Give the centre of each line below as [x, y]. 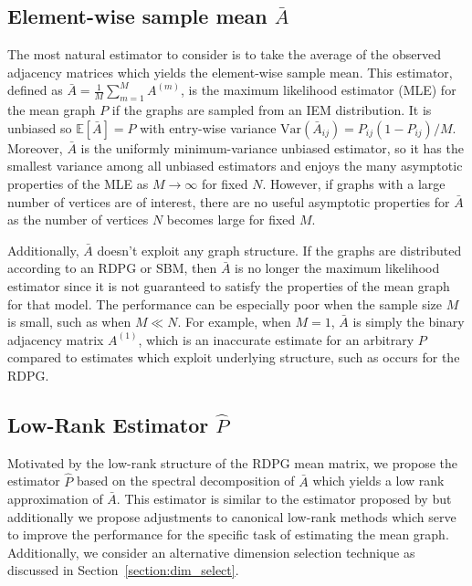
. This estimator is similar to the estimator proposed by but [284, 499]
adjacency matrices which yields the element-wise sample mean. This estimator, [230, 72]
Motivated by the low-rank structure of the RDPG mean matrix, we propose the [232, 462]
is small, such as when [69, 322]
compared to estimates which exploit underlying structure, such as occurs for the [234, 357]
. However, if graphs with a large [354, 183]
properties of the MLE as [78, 183]
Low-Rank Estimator [108, 424]
